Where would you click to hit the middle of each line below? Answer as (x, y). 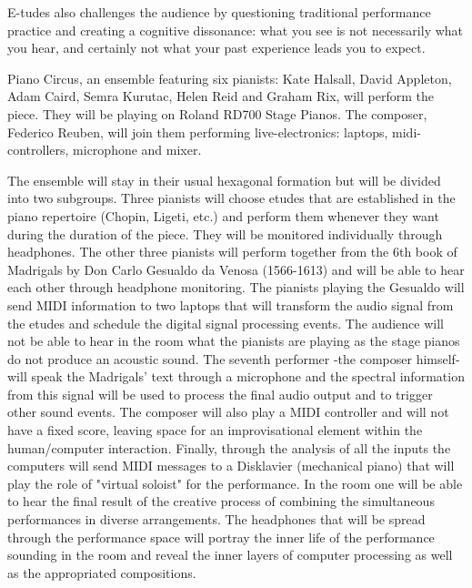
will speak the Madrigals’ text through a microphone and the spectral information (236, 376)
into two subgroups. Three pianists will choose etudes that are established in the (231, 198)
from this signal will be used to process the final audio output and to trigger (220, 394)
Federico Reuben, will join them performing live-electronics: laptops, (198, 132)
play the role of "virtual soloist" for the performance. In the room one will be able (235, 483)
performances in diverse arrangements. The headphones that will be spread (216, 519)
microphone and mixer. (137, 150)
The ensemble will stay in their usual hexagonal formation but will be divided (224, 180)
